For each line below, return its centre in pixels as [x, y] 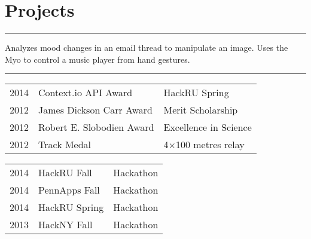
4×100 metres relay [204, 145]
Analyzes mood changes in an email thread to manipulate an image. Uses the [147, 48]
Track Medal [65, 145]
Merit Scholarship [201, 110]
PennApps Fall [69, 190]
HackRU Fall [65, 173]
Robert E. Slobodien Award [96, 127]
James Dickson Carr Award [95, 110]
